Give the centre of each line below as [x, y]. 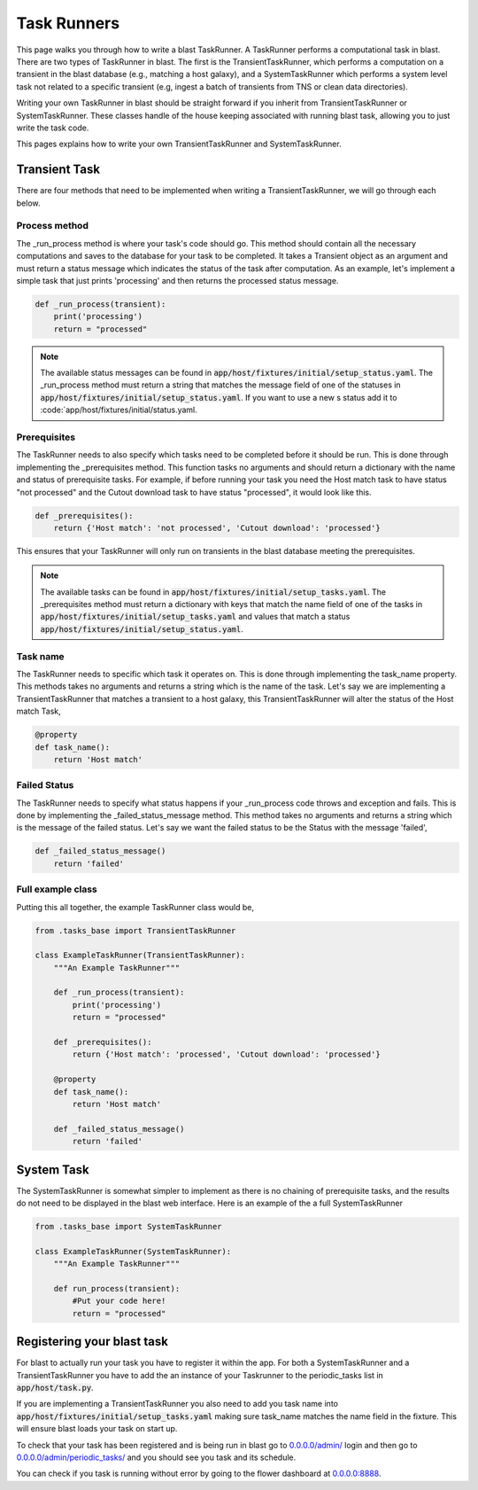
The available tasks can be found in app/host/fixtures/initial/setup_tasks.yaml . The [213, 592]
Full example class [57, 889]
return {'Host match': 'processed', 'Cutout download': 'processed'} [226, 1054]
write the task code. [53, 128]
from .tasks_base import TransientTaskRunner [135, 930]
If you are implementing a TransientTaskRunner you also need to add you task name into [177, 1404]
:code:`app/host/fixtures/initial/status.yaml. [119, 410]
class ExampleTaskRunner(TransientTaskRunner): [140, 956]
